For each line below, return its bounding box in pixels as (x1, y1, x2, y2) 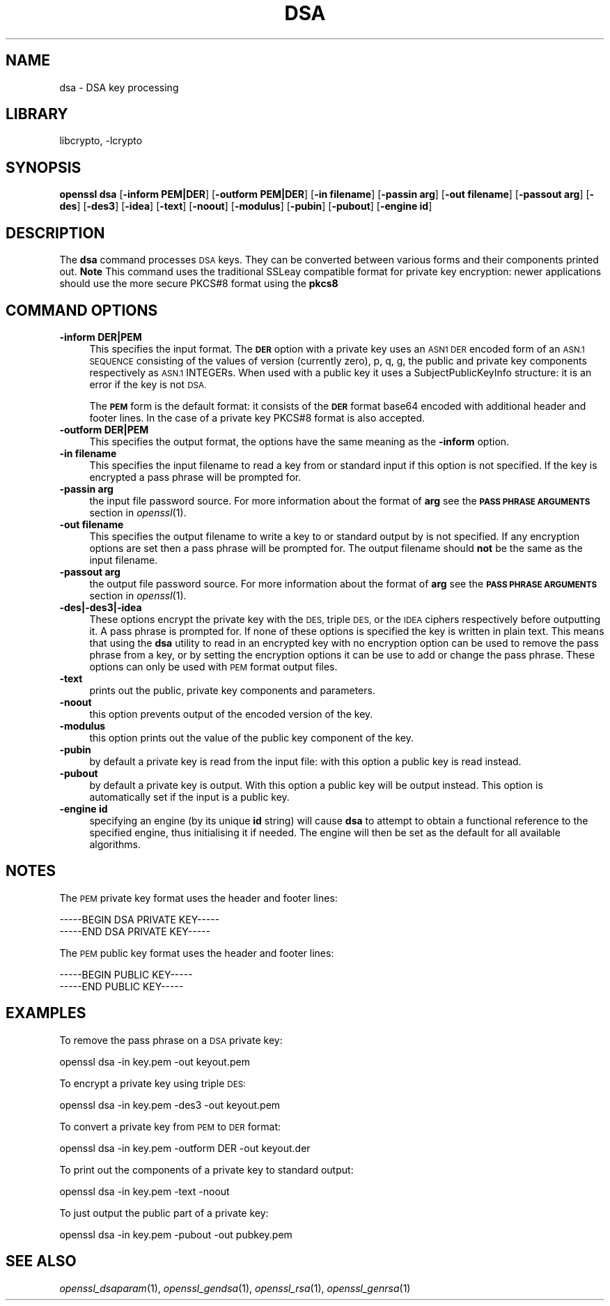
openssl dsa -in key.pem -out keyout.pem (59, 1055, 250, 1068)
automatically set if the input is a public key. (89, 790, 290, 803)
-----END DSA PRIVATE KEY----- (59, 925, 210, 937)
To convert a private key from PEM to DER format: (59, 1120, 281, 1132)
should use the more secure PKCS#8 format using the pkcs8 (59, 277, 338, 290)
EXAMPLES (6, 1004, 86, 1022)
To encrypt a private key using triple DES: (59, 1077, 246, 1089)
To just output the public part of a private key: (59, 1206, 269, 1219)
